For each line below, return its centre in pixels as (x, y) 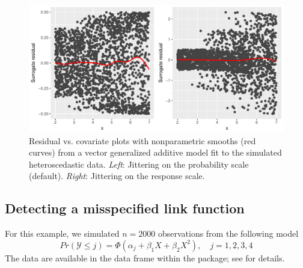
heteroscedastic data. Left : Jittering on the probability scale (139, 164)
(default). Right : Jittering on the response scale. (117, 176)
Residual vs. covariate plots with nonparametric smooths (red (142, 140)
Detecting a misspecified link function (125, 208)
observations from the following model (228, 233)
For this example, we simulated (62, 233)
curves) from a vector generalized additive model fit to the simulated (155, 152)
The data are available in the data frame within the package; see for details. (145, 257)
